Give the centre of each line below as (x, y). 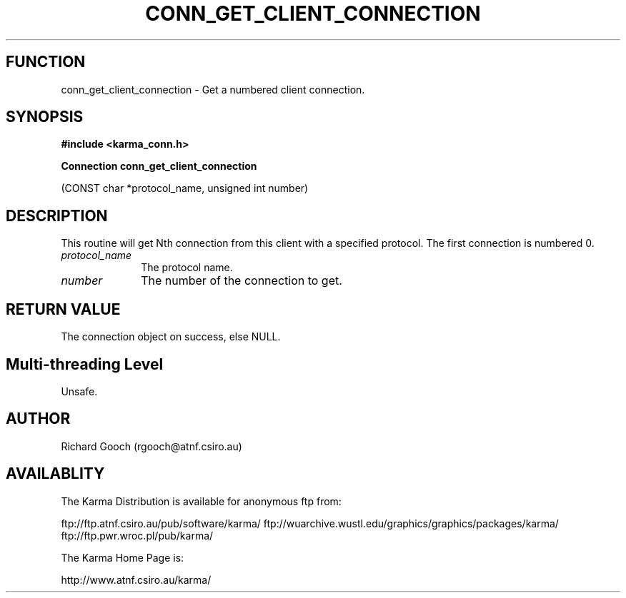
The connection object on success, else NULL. (171, 337)
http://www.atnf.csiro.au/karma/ (136, 579)
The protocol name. (187, 268)
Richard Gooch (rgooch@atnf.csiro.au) (151, 446)
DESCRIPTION (57, 216)
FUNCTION (46, 62)
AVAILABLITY (55, 474)
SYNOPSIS (45, 117)
